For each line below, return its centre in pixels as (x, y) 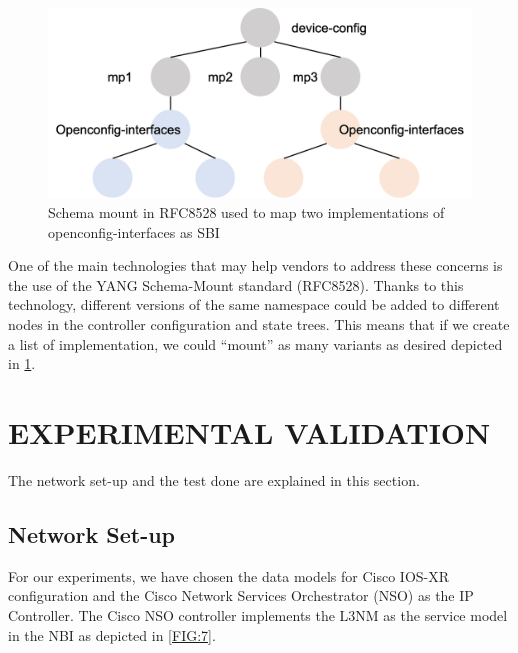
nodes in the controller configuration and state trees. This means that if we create (259, 324)
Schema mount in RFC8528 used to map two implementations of (246, 212)
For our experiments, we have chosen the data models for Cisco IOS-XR (229, 575)
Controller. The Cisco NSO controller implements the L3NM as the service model (258, 614)
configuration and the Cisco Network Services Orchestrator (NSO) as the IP (241, 595)
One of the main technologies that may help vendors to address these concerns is (255, 265)
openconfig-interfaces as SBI (134, 231)
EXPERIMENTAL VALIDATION (249, 432)
